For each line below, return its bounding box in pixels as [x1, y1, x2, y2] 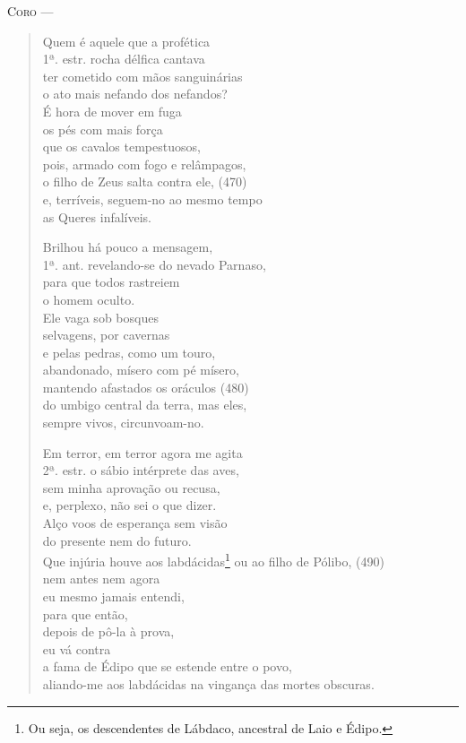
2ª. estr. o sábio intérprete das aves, [42, 461, 239, 479]
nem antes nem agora [42, 569, 160, 588]
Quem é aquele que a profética [42, 31, 211, 50]
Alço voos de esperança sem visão [42, 514, 228, 532]
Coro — [7, 2, 54, 20]
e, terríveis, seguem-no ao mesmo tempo [42, 189, 263, 208]
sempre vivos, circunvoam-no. [42, 413, 204, 432]
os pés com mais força [42, 119, 163, 138]
